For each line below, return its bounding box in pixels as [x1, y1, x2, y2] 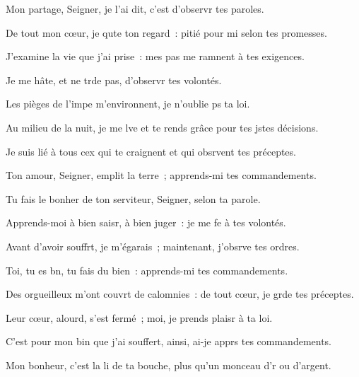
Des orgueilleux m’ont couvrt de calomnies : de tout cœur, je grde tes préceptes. [6, 286, 354, 301]
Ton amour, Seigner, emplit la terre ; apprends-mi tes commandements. [6, 168, 317, 182]
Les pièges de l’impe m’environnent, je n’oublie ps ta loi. [6, 96, 250, 111]
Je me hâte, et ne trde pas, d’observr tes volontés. [6, 72, 222, 87]
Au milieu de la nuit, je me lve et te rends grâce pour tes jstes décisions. [6, 120, 319, 134]
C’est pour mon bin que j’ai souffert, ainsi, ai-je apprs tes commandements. [6, 334, 332, 349]
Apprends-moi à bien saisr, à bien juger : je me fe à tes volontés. [6, 215, 286, 230]
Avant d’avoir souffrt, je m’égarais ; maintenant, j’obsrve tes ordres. [6, 238, 300, 253]
